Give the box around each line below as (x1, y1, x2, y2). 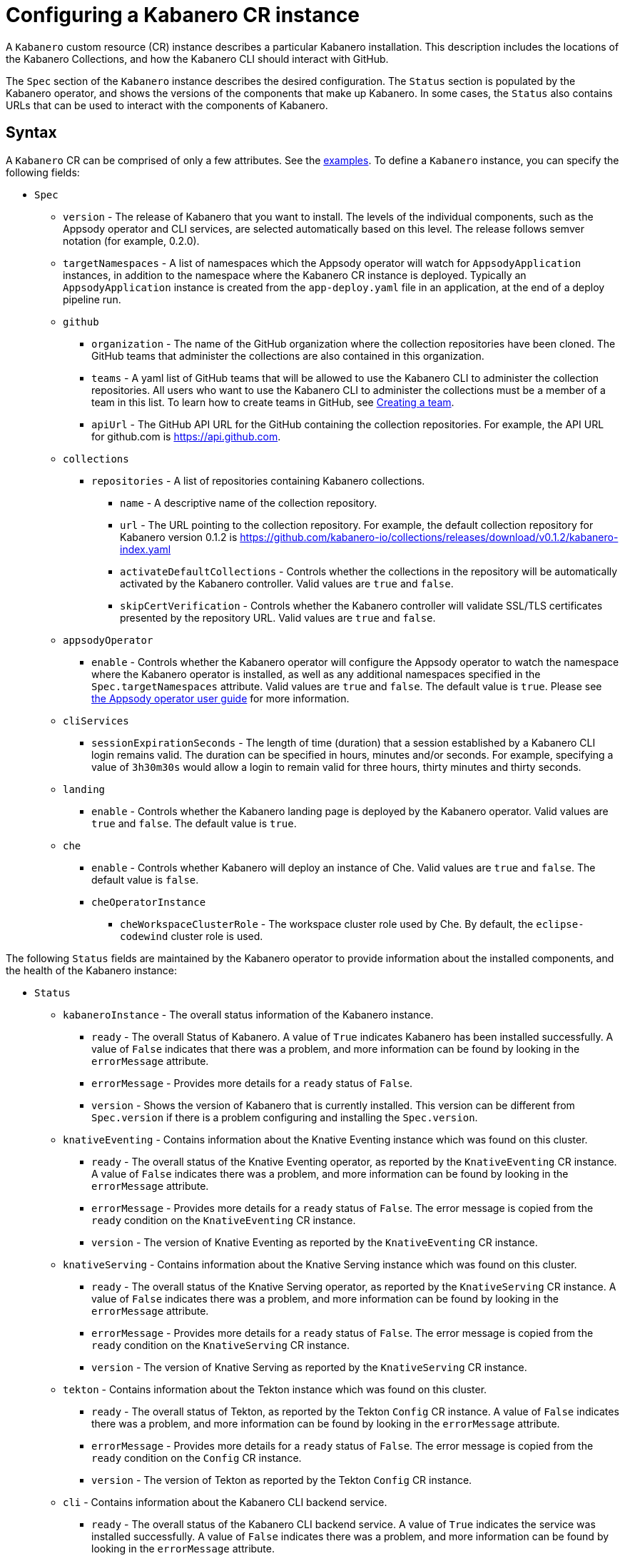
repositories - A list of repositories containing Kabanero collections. (91, 474, 425, 487)
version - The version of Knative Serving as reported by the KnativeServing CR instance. (91, 1360, 527, 1373)
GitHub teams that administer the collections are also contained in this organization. (91, 349, 484, 362)
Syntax (6, 123, 57, 142)
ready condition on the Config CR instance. (91, 1451, 302, 1464)
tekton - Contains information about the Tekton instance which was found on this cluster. (63, 1383, 487, 1395)
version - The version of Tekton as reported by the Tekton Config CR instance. (91, 1473, 472, 1486)
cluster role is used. (171, 929, 263, 942)
